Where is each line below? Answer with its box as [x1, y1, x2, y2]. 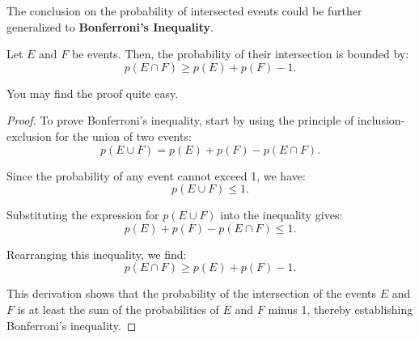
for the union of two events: [55, 127, 192, 144]
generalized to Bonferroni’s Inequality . [6, 18, 214, 35]
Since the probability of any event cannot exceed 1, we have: [6, 167, 306, 184]
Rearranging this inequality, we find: [6, 245, 187, 262]
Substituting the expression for [6, 206, 159, 223]
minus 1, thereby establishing [268, 300, 413, 317]
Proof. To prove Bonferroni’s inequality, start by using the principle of [6, 112, 354, 129]
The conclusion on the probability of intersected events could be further [6, 2, 362, 19]
